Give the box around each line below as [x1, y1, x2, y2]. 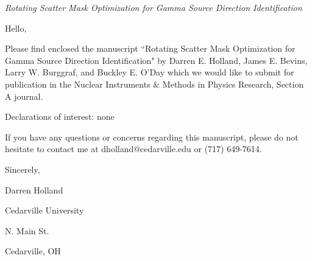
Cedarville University [5, 204, 84, 217]
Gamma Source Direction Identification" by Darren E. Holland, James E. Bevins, [5, 54, 308, 66]
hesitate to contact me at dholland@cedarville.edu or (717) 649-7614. [5, 142, 262, 155]
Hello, [5, 21, 27, 34]
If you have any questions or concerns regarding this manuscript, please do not [5, 130, 299, 143]
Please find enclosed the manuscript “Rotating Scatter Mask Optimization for [5, 42, 296, 55]
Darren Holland [5, 183, 63, 196]
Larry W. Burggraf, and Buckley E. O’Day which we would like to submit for [5, 66, 294, 78]
